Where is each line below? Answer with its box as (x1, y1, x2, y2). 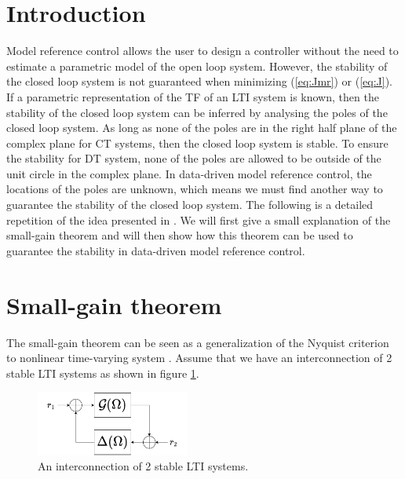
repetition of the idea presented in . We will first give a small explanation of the (6, 211, 391, 228)
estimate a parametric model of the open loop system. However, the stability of (6, 57, 388, 74)
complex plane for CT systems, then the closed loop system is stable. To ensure (6, 134, 389, 151)
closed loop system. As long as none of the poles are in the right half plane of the (6, 119, 397, 136)
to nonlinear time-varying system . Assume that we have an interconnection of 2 (6, 349, 392, 366)
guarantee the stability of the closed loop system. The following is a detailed (6, 196, 374, 213)
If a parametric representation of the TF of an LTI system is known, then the (6, 88, 379, 104)
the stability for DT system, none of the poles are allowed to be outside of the (6, 150, 381, 166)
